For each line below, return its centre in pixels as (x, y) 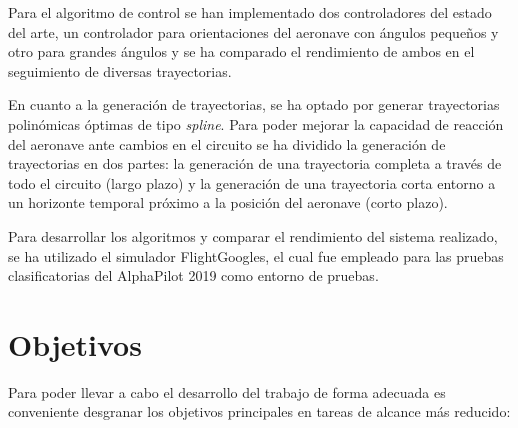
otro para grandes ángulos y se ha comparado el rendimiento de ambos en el (241, 51)
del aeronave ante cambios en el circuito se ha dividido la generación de (227, 143)
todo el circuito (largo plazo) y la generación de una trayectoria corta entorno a (252, 182)
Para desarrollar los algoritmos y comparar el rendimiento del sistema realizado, (253, 235)
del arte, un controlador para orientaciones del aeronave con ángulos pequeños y (253, 31)
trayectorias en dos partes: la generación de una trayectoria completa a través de (255, 163)
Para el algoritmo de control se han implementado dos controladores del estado (250, 12)
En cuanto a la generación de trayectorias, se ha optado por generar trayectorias (254, 104)
